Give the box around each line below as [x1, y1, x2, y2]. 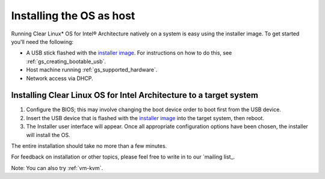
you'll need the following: [11, 38, 74, 45]
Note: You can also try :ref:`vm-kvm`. [11, 164, 104, 171]
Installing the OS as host [11, 9, 135, 22]
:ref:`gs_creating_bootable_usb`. [26, 58, 107, 65]
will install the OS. [26, 131, 70, 138]
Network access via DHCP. [26, 74, 93, 82]
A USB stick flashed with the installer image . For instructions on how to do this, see [26, 49, 232, 56]
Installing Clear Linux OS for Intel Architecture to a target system [11, 90, 259, 100]
